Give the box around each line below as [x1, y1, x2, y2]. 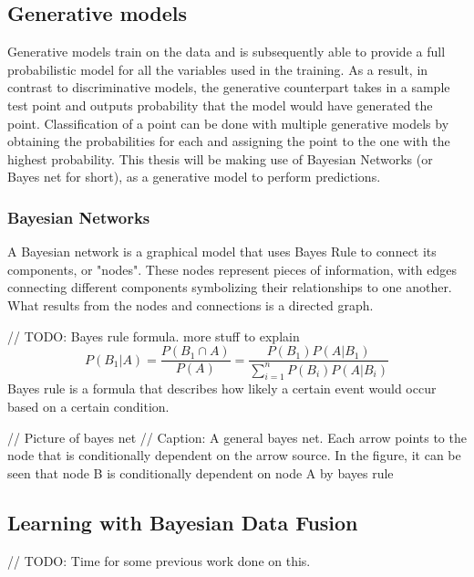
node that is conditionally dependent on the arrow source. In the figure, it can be [7, 446, 461, 465]
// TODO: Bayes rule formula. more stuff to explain [7, 326, 300, 345]
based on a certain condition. [7, 396, 170, 415]
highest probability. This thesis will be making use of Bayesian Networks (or [7, 149, 433, 168]
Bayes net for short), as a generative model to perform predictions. [7, 167, 381, 186]
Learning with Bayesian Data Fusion [7, 508, 358, 536]
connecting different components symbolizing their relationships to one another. [7, 278, 452, 297]
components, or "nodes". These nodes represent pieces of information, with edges [7, 259, 457, 278]
